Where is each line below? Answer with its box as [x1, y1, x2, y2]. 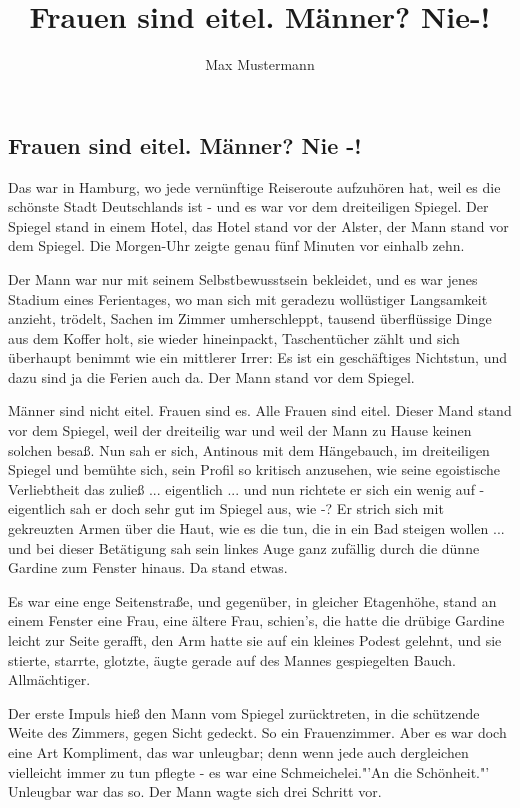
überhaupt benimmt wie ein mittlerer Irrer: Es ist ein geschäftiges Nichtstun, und [8, 347, 507, 368]
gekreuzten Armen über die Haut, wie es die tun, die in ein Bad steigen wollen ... [8, 518, 505, 539]
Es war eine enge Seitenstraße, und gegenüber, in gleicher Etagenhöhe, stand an [8, 590, 497, 611]
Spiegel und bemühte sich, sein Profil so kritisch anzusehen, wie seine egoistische [8, 459, 501, 480]
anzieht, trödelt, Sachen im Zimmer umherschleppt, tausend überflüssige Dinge [8, 308, 492, 329]
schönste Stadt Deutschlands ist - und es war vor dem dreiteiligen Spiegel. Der [8, 196, 489, 217]
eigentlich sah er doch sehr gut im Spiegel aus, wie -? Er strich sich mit [8, 498, 444, 519]
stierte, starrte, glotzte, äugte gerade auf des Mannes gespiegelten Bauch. [8, 649, 456, 670]
